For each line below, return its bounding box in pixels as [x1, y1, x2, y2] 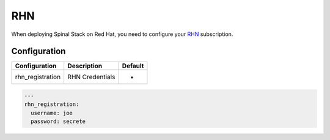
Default [122, 61, 144, 70]
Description [67, 61, 103, 70]
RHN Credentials [67, 73, 116, 82]
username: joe [31, 110, 73, 116]
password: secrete [31, 118, 86, 125]
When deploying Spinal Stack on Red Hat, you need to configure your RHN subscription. [11, 30, 233, 38]
